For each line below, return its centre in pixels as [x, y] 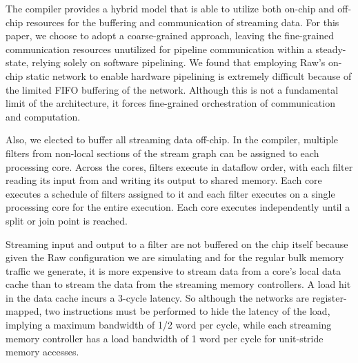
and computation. [43, 116]
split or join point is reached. [67, 220]
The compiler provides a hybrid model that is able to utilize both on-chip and [170, 8]
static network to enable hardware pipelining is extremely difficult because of [189, 75]
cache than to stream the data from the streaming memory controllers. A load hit [178, 284]
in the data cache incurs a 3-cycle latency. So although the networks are [158, 297]
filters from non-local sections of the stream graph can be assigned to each [162, 153]
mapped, [24, 311]
